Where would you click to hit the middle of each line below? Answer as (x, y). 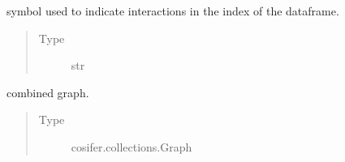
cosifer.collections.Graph (132, 146)
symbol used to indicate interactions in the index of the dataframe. (173, 11)
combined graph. (48, 92)
